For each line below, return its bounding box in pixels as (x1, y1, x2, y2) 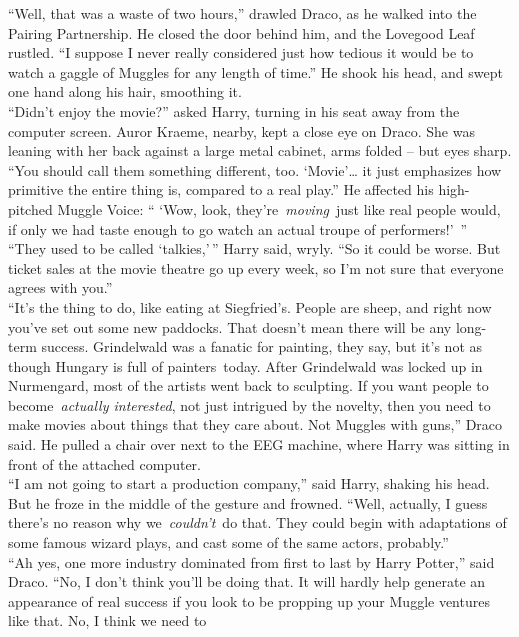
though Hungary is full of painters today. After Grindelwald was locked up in (8, 355, 483, 376)
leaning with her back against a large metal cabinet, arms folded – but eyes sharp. (8, 140, 512, 161)
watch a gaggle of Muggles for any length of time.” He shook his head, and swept (8, 61, 503, 82)
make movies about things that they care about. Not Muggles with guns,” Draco (8, 414, 503, 435)
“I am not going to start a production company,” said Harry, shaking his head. (8, 473, 490, 494)
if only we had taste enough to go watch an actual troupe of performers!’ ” (8, 218, 468, 239)
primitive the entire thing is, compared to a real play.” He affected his (8, 179, 434, 200)
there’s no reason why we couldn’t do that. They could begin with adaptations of (8, 512, 507, 533)
